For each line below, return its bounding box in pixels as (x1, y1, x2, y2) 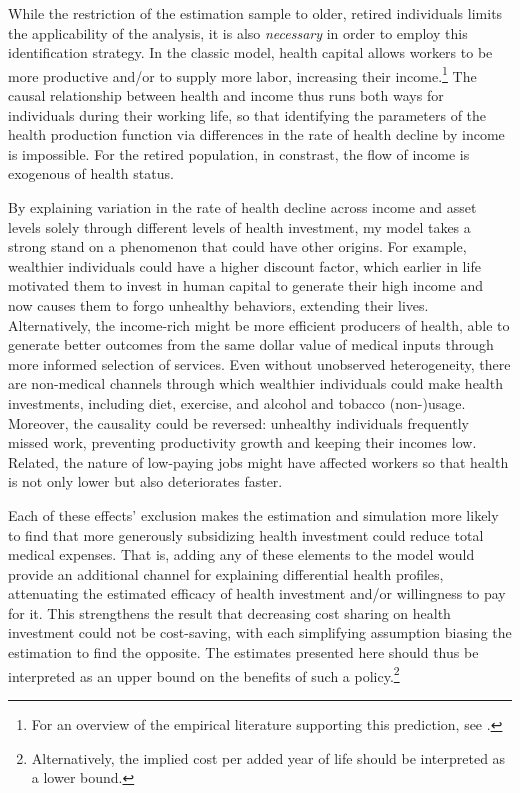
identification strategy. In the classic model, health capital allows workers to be (8, 42, 493, 63)
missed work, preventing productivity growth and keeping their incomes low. (8, 432, 477, 453)
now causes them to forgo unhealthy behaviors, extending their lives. (8, 294, 429, 315)
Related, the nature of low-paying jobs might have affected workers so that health (8, 451, 509, 472)
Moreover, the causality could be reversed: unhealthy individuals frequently (8, 412, 469, 433)
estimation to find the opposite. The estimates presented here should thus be (8, 642, 479, 663)
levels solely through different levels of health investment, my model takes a (8, 216, 471, 237)
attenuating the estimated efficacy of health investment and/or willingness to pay (8, 583, 506, 604)
